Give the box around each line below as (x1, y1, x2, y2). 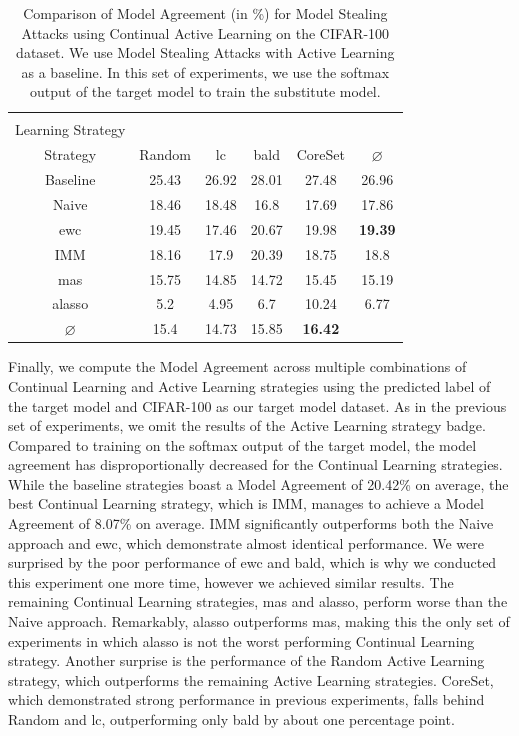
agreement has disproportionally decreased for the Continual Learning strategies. (8, 454, 503, 475)
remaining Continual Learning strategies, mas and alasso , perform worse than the (8, 591, 508, 612)
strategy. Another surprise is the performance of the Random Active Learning (8, 650, 485, 671)
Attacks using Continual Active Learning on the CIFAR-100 (21, 22, 390, 43)
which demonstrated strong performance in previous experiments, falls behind (8, 689, 485, 710)
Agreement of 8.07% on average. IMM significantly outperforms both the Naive (8, 513, 494, 534)
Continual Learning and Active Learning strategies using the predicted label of (8, 375, 491, 396)
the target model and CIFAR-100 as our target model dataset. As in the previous (8, 395, 507, 416)
